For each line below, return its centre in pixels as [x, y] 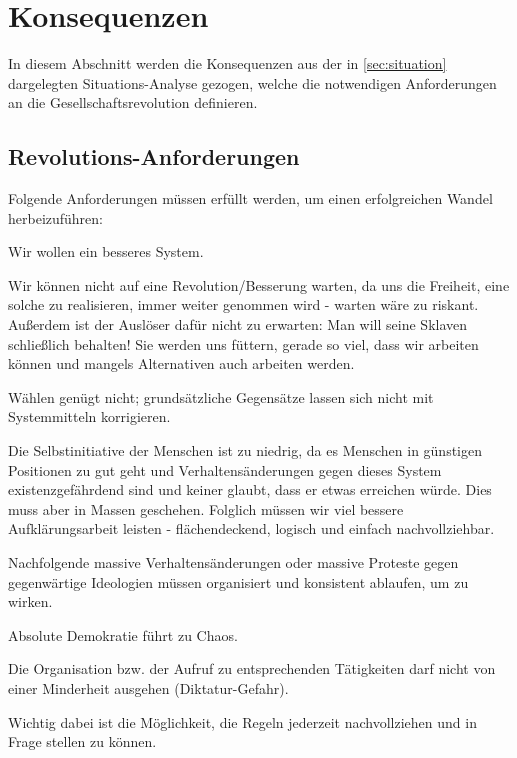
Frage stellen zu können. [82, 741]
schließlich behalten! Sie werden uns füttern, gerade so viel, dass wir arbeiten [243, 343]
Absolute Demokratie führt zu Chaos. [123, 634]
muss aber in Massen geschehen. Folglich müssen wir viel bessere [206, 508]
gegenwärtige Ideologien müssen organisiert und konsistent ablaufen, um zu [238, 581]
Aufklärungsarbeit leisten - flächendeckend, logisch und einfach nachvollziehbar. [251, 528]
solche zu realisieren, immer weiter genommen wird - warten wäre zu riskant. [243, 304]
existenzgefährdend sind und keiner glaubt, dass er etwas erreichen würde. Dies [250, 489]
